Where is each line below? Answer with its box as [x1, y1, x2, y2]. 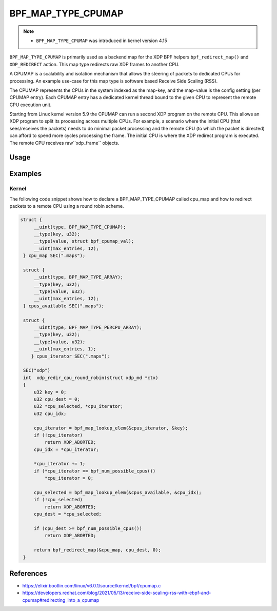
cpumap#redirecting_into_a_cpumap [22, 597, 100, 603]
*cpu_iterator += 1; [33, 461, 86, 467]
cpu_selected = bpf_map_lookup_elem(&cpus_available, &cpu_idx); [33, 490, 202, 496]
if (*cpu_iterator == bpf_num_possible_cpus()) [33, 468, 156, 474]
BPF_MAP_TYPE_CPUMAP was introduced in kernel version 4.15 [36, 37, 168, 44]
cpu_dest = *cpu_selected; [33, 511, 102, 517]
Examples [9, 169, 42, 178]
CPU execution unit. [9, 102, 52, 108]
